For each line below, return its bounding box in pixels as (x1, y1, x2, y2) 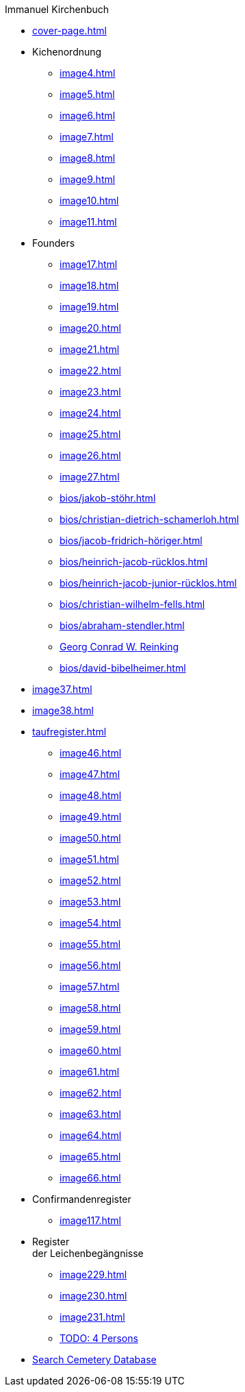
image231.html (60, 1311, 125, 1323)
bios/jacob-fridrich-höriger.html (60, 535, 203, 546)
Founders (32, 237, 75, 249)
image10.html (60, 195, 119, 206)
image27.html (60, 471, 120, 483)
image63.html (60, 1108, 121, 1120)
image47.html (60, 768, 120, 780)
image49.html (60, 811, 122, 822)
